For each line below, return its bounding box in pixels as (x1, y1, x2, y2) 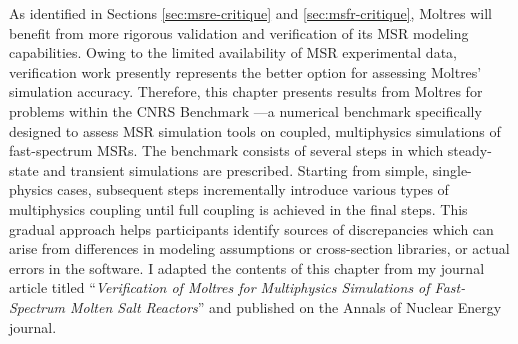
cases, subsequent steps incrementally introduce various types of (57, 179, 449, 200)
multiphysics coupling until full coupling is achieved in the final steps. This (9, 198, 468, 219)
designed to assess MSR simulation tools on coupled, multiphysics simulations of (9, 120, 501, 141)
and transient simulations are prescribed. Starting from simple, (43, 159, 429, 180)
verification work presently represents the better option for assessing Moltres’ (9, 61, 482, 82)
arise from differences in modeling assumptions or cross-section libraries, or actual (9, 238, 510, 259)
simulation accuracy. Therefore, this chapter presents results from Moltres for (9, 81, 483, 102)
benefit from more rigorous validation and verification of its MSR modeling (9, 22, 469, 43)
